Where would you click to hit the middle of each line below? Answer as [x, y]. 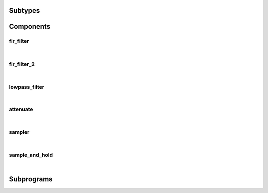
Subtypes [25, 11]
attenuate [21, 109]
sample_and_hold [31, 155]
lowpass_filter [27, 87]
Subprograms [31, 179]
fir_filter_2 [22, 64]
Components [30, 27]
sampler [19, 132]
